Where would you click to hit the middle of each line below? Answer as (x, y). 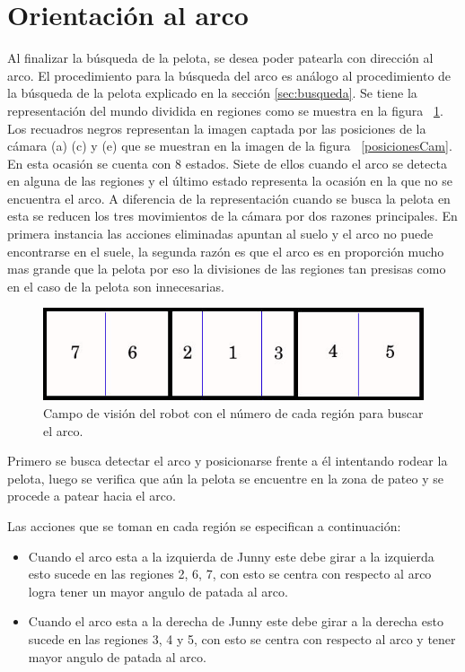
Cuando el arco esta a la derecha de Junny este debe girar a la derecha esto (236, 621)
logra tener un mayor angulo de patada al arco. (158, 591)
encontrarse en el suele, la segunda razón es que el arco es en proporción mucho (226, 251)
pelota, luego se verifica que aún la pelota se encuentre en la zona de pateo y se (225, 478)
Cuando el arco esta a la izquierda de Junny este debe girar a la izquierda (231, 556)
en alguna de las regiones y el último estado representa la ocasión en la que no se (230, 181)
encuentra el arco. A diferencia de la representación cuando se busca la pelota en (229, 198)
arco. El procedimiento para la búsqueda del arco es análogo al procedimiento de (229, 75)
